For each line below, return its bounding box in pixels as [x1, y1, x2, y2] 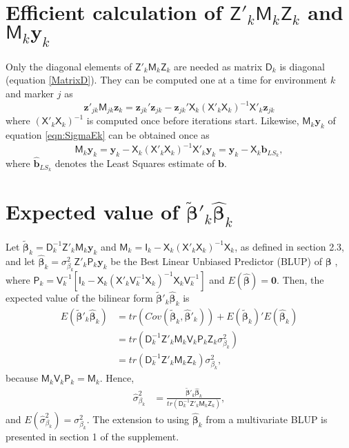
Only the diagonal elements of [6, 59, 132, 73]
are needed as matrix [173, 59, 263, 73]
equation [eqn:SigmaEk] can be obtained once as [6, 128, 210, 142]
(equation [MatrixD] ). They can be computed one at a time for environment [6, 72, 328, 87]
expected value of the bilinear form [6, 291, 153, 305]
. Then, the [277, 272, 324, 286]
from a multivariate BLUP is [206, 411, 328, 426]
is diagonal [279, 59, 325, 73]
